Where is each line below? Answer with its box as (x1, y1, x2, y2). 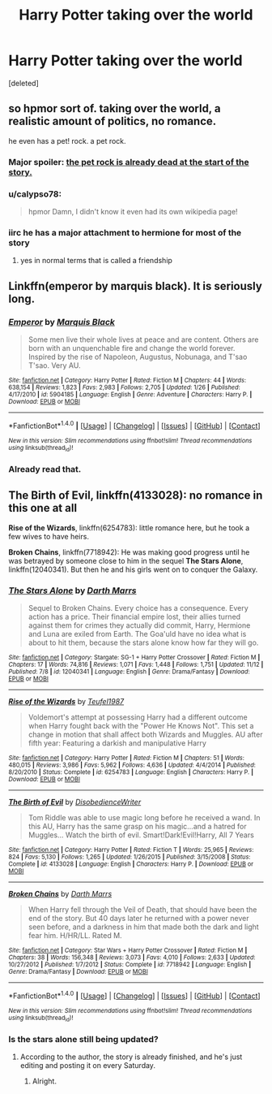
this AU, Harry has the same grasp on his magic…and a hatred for (28, 821, 247, 831)
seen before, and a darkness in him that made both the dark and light (28, 922, 259, 932)
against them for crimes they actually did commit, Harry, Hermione (28, 620, 251, 630)
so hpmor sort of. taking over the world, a (8, 102, 221, 115)
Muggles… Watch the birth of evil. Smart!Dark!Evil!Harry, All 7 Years (28, 830, 255, 840)
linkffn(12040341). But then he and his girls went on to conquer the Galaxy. (8, 564, 258, 574)
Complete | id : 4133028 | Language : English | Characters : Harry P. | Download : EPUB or (8, 859, 253, 868)
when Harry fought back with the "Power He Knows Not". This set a (28, 720, 254, 730)
